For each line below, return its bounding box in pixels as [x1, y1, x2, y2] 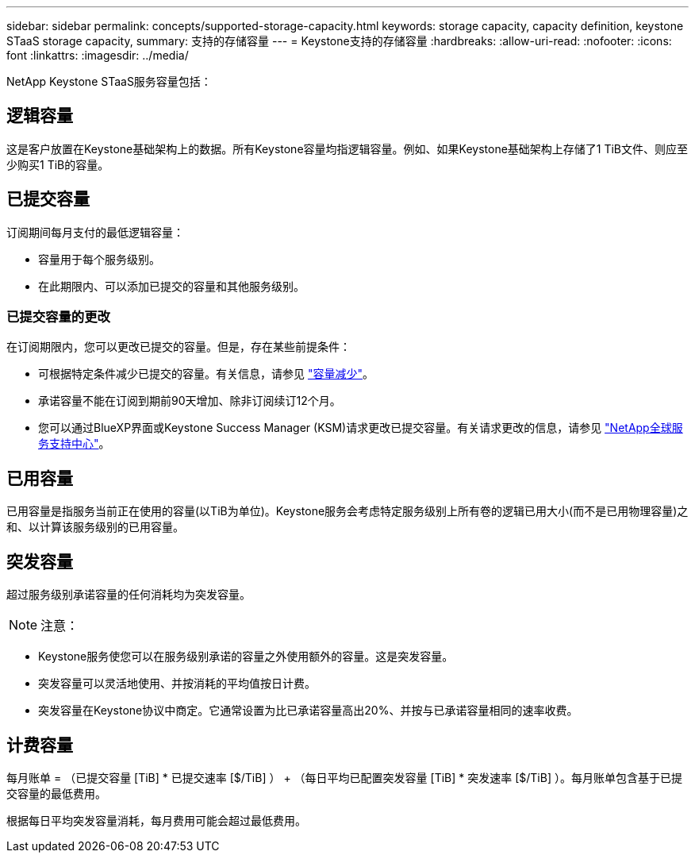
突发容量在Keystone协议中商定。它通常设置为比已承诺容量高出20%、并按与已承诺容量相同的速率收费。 [38, 703, 578, 718]
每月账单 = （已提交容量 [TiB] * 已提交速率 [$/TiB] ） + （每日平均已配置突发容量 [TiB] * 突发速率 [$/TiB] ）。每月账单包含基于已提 [6, 770, 682, 784]
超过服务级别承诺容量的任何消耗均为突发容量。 [6, 587, 251, 602]
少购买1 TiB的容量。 [6, 157, 109, 171]
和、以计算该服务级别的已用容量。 [6, 520, 184, 534]
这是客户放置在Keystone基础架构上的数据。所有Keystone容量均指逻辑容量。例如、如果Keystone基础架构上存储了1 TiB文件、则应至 [6, 141, 689, 156]
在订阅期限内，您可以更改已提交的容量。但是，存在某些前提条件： [6, 340, 351, 354]
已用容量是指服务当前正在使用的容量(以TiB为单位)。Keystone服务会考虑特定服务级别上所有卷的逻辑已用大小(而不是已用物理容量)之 [6, 504, 689, 518]
